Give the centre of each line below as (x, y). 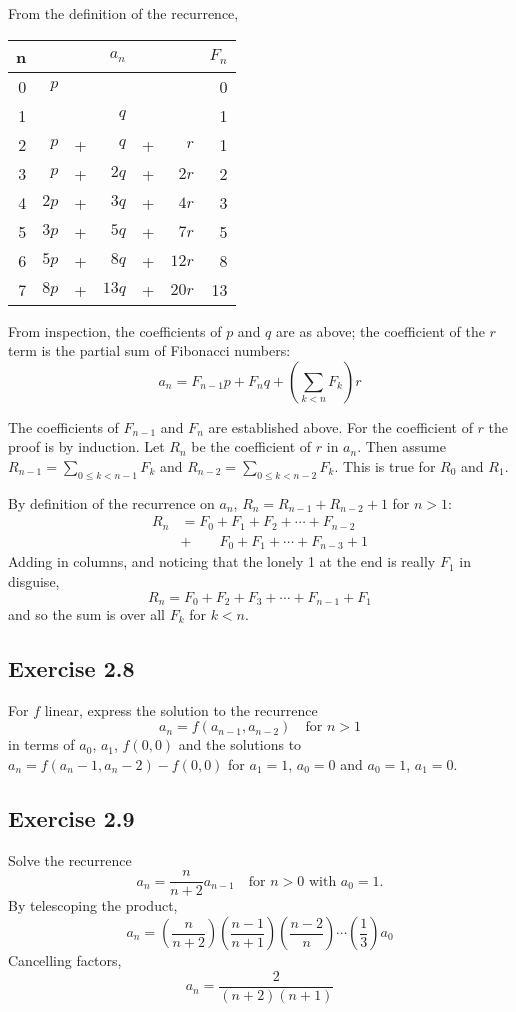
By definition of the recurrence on (111, 502)
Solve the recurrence (70, 859)
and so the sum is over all (86, 613)
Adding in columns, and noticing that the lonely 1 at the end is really (222, 561)
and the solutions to (240, 744)
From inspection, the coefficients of (115, 330)
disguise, (34, 580)
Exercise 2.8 (71, 667)
